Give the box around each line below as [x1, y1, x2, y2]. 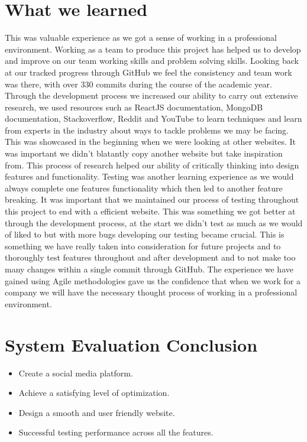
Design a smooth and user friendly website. [18, 406, 175, 418]
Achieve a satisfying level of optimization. [18, 386, 170, 399]
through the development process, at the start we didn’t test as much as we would [5, 216, 303, 229]
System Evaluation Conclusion [5, 332, 258, 356]
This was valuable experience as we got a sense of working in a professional [5, 31, 277, 44]
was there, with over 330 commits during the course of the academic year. [5, 77, 272, 90]
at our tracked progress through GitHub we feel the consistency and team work [5, 66, 292, 78]
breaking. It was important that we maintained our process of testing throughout [5, 193, 299, 206]
